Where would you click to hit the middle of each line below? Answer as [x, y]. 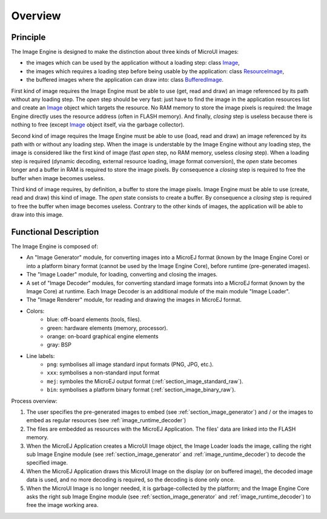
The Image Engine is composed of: [55, 246]
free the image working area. [62, 505]
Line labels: [41, 356]
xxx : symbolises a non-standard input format [103, 373]
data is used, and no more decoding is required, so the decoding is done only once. [131, 480]
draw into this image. [37, 215]
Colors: [35, 311]
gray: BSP [59, 345]
